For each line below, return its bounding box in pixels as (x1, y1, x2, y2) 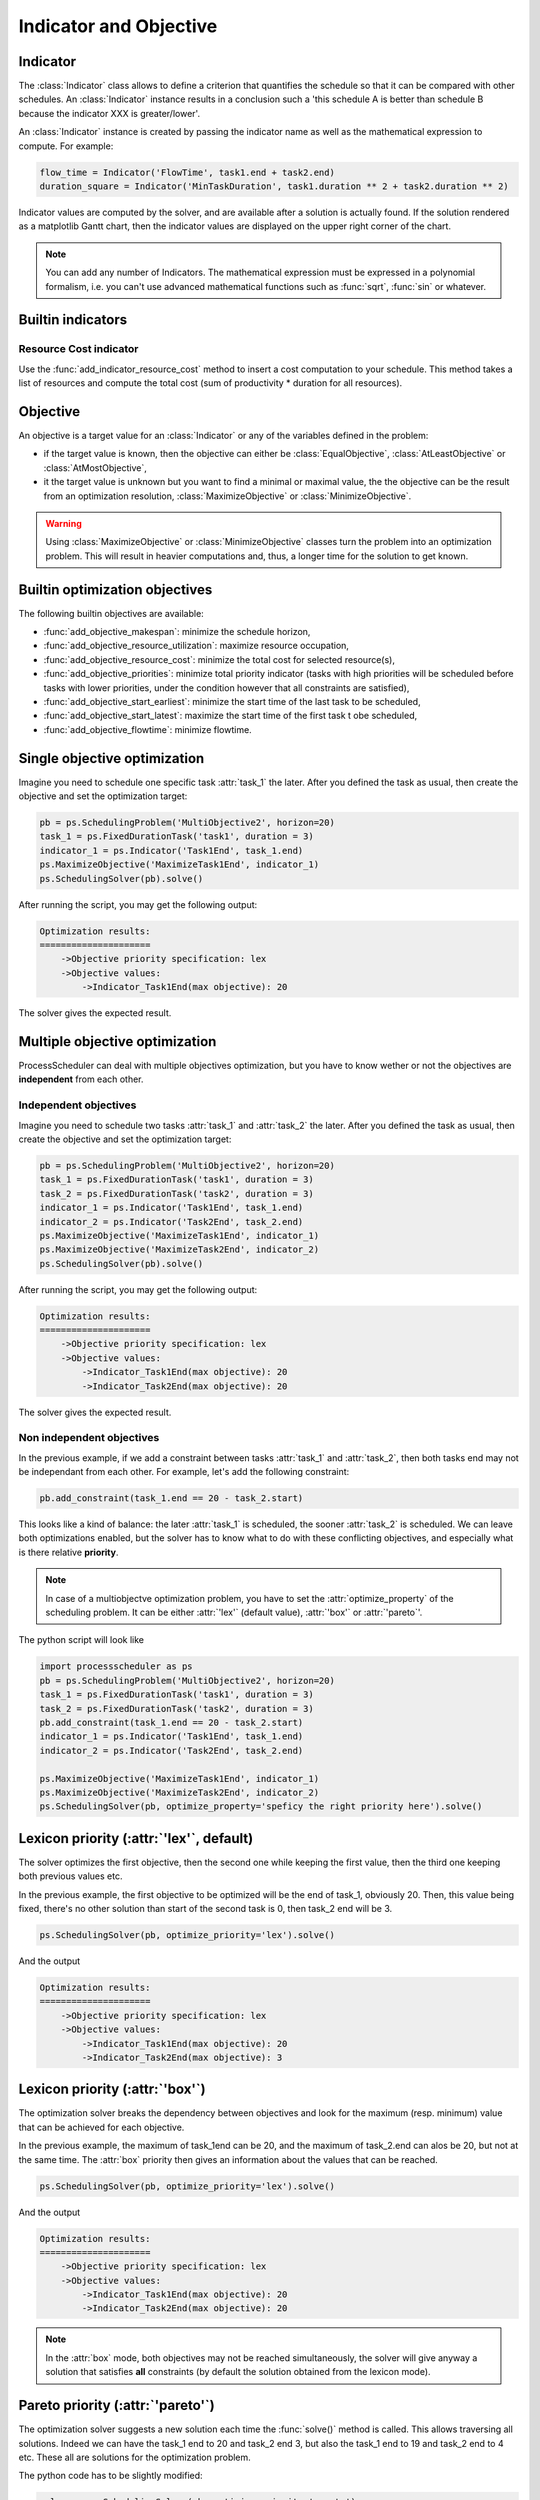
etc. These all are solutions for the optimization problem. (18, 2451, 252, 2463)
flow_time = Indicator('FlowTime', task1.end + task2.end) (39, 166, 335, 178)
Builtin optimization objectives (18, 581, 213, 598)
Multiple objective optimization (18, 1033, 217, 1050)
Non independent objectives (18, 1431, 160, 1445)
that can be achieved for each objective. (18, 2121, 185, 2133)
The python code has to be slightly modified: (18, 2470, 204, 2482)
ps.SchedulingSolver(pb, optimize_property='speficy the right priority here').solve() (39, 1801, 483, 1812)
